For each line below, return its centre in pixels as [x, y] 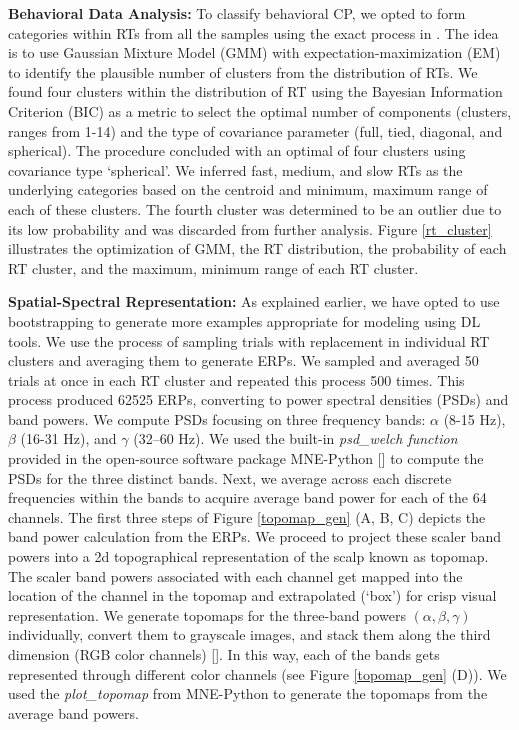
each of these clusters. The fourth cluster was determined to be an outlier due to [255, 208]
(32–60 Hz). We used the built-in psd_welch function [295, 438]
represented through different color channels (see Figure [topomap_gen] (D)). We [257, 673]
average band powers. [73, 712]
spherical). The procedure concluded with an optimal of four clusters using [237, 150]
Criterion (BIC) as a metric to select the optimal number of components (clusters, [260, 110]
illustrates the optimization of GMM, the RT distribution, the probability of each [257, 248]
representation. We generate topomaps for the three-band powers [207, 614]
